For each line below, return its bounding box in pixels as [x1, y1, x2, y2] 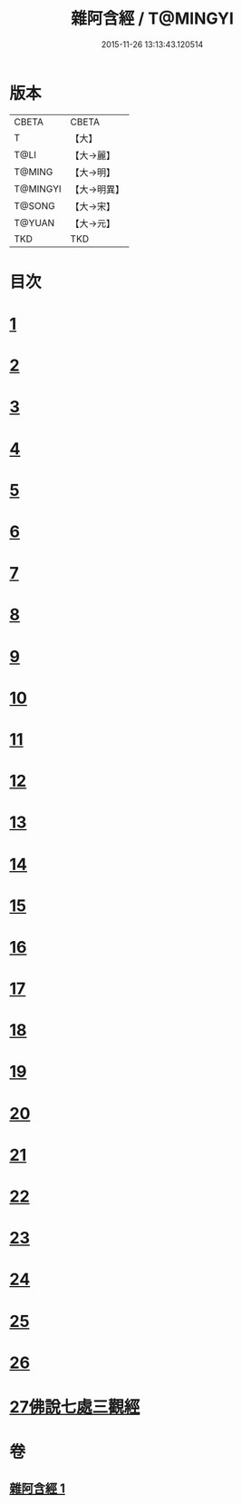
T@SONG [14, 199, 56, 212]
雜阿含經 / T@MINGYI [71, 8, 234, 29]
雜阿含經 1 [9, 1480, 66, 1496]
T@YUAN [14, 216, 55, 229]
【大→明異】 [70, 183, 125, 195]
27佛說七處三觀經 [9, 1396, 140, 1417]
